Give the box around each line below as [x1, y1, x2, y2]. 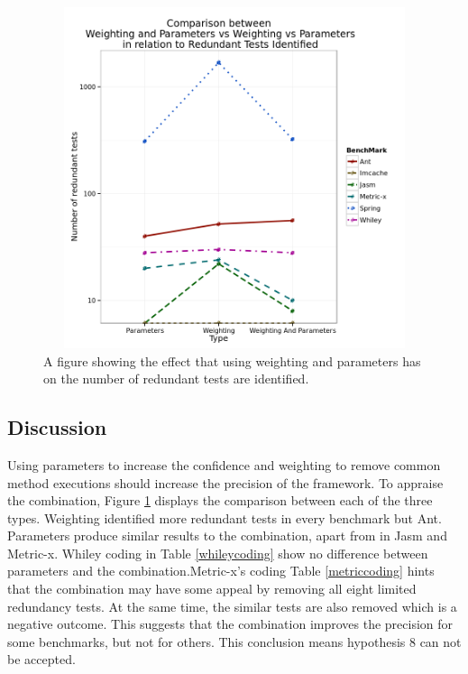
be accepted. [7, 650, 76, 669]
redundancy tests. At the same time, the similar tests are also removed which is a [7, 596, 457, 615]
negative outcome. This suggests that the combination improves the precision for [7, 614, 454, 633]
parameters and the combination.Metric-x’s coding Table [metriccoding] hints [7, 561, 435, 580]
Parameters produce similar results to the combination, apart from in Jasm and [7, 526, 447, 545]
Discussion [7, 413, 107, 441]
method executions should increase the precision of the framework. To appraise [7, 473, 444, 492]
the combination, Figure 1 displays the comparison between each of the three [7, 491, 433, 510]
